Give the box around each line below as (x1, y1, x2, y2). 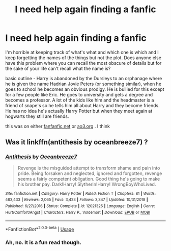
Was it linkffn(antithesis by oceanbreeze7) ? (5, 138, 149, 146)
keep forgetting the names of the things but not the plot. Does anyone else (5, 55, 162, 61)
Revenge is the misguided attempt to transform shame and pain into (17, 165, 160, 171)
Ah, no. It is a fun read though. (5, 239, 81, 246)
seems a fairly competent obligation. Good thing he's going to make (17, 175, 160, 182)
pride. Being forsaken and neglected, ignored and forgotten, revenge (17, 170, 162, 177)
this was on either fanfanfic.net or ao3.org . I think (5, 123, 110, 129)
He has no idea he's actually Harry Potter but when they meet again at (5, 108, 153, 114)
